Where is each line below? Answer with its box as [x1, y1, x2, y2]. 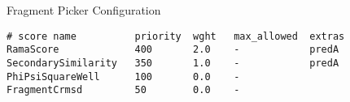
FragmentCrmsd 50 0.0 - [7, 84, 240, 96]
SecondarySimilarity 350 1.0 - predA [7, 57, 339, 69]
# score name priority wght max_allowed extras [7, 30, 345, 42]
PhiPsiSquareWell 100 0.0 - [7, 70, 240, 83]
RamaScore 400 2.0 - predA [7, 44, 339, 56]
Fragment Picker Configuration [7, 2, 161, 18]
